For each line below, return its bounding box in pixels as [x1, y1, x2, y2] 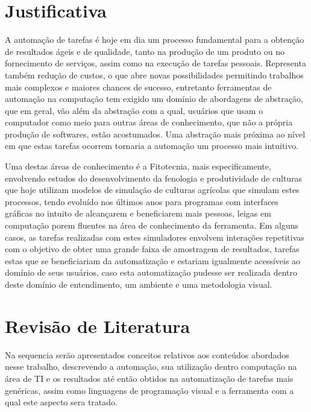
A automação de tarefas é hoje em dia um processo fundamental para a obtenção [5, 33, 304, 46]
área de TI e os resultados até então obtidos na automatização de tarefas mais [5, 372, 294, 384]
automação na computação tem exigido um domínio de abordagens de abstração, [5, 92, 303, 105]
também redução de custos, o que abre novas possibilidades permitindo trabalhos [5, 68, 304, 81]
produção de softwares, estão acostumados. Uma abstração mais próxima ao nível [5, 127, 306, 140]
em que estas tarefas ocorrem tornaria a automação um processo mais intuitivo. [5, 139, 299, 152]
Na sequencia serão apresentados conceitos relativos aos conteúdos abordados [5, 348, 289, 361]
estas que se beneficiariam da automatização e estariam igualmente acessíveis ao [5, 254, 301, 267]
